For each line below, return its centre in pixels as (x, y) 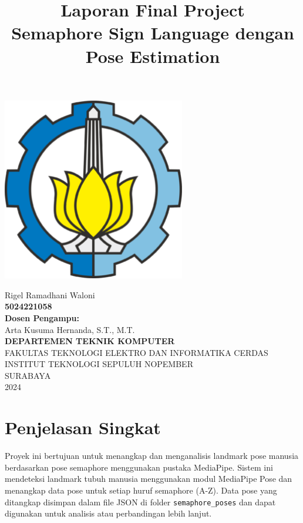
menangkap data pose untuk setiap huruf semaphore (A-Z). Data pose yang (141, 490)
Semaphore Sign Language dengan (153, 33)
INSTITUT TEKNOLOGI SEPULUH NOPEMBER (99, 364)
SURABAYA (28, 375)
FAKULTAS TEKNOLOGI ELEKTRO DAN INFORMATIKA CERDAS (137, 352)
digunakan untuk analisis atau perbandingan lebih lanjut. (108, 513)
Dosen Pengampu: (42, 317)
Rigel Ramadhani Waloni (50, 294)
